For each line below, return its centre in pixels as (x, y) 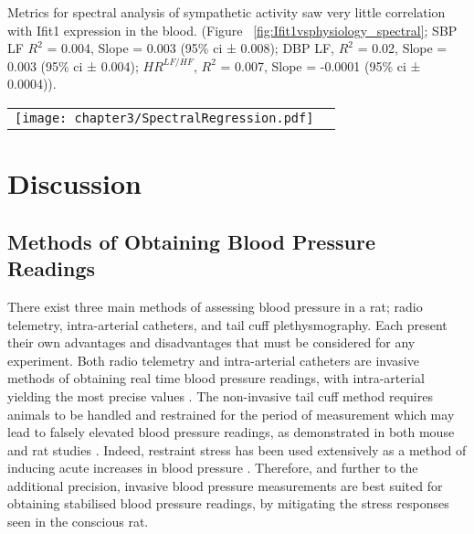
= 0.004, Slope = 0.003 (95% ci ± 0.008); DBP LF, (190, 48)
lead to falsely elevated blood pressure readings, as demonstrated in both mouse (231, 432)
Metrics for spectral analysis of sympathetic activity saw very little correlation (226, 12)
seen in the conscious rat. (78, 522)
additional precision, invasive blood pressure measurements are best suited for (225, 485)
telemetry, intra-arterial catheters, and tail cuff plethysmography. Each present (227, 324)
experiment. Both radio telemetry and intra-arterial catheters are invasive (213, 360)
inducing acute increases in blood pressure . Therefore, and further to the (213, 468)
